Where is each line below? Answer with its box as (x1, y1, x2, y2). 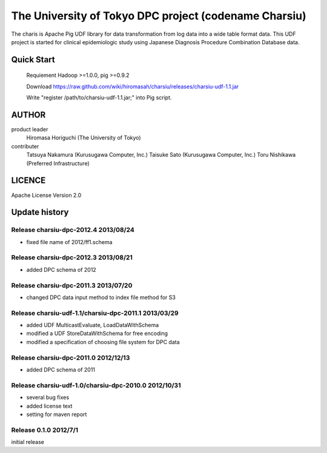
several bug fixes (26, 394, 70, 401)
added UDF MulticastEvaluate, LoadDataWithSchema (26, 322, 159, 329)
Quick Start (11, 55, 55, 65)
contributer (11, 142, 39, 150)
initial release (11, 438, 45, 446)
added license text (26, 402, 73, 409)
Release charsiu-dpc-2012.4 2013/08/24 (11, 226, 134, 234)
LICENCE (11, 176, 46, 186)
